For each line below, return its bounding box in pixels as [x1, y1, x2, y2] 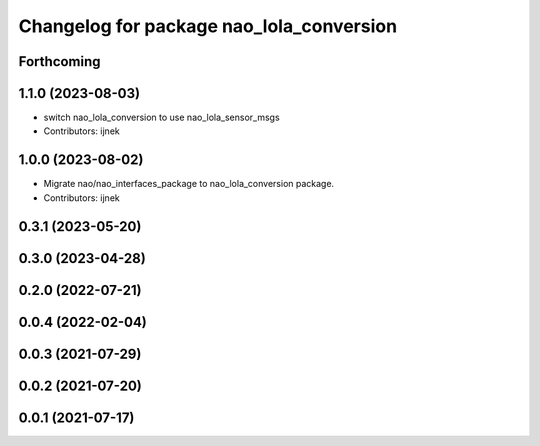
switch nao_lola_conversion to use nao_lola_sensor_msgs [43, 111, 280, 124]
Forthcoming [18, 53, 101, 70]
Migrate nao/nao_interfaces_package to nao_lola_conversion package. [43, 178, 335, 190]
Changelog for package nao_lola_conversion [18, 15, 398, 37]
